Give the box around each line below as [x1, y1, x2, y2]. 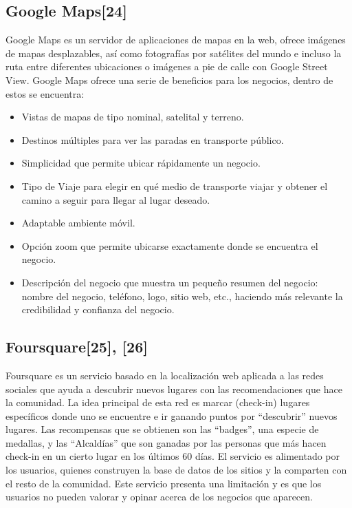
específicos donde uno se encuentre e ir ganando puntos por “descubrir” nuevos [5, 408, 338, 423]
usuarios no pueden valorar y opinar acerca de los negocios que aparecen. [5, 489, 313, 504]
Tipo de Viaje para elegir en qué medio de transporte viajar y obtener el [21, 178, 328, 193]
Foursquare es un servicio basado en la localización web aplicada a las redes [5, 368, 324, 382]
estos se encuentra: [5, 86, 85, 100]
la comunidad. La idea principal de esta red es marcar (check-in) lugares [5, 395, 310, 410]
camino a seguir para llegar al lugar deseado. [21, 192, 210, 207]
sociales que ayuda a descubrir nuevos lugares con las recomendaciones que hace [5, 381, 342, 396]
